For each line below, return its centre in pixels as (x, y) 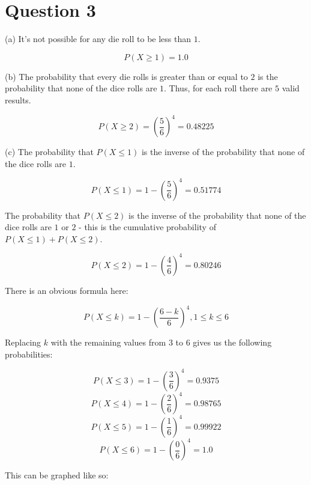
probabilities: (29, 354)
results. (18, 99)
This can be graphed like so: (57, 475)
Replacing (23, 342)
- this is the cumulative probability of (147, 227)
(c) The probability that (49, 151)
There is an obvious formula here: (67, 290)
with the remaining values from (108, 342)
